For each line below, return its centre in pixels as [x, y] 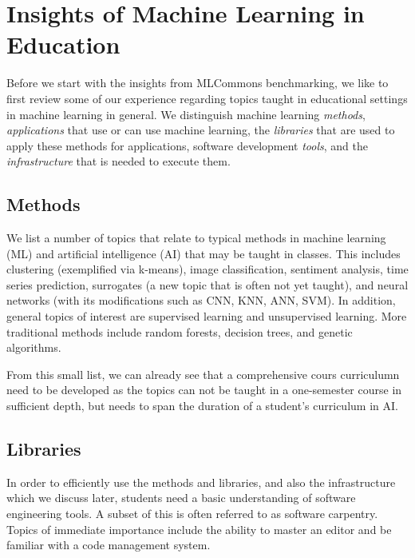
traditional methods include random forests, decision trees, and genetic [180, 331]
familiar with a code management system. [109, 545]
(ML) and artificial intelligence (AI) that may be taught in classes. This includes [204, 253]
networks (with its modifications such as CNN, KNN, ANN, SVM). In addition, [201, 300]
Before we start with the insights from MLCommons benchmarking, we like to [198, 83]
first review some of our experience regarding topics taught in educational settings [207, 98]
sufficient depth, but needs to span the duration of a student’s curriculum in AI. [202, 406]
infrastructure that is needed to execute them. [119, 161]
